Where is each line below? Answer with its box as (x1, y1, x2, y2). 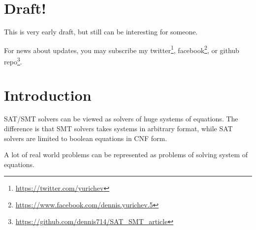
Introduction (4, 85, 92, 105)
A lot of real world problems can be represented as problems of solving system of (4, 149, 248, 160)
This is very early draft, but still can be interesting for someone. (4, 27, 198, 37)
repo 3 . (4, 55, 22, 66)
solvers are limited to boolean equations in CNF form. (4, 133, 167, 143)
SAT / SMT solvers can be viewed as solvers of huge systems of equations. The (4, 114, 238, 124)
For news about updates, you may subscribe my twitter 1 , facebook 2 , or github (4, 43, 239, 55)
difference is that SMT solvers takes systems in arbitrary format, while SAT (4, 123, 233, 133)
